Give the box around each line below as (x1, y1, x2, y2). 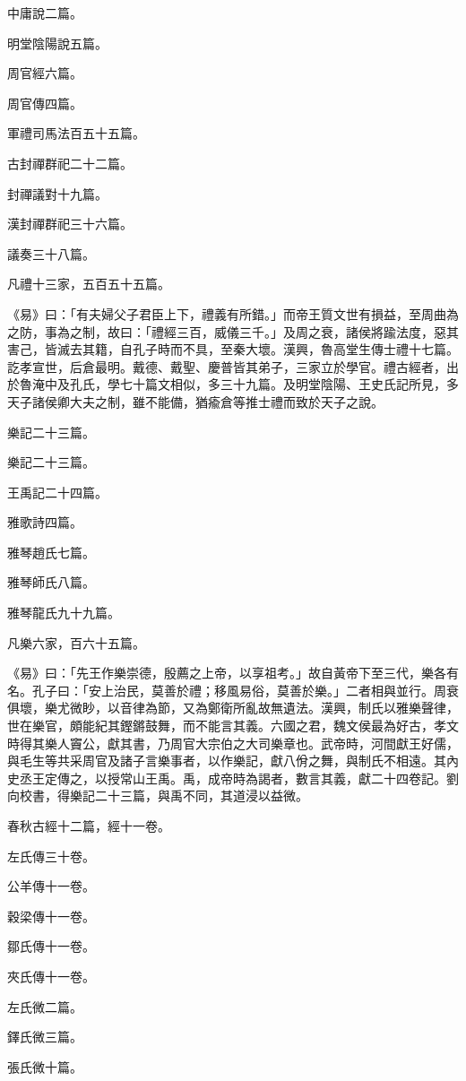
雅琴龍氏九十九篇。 (7, 603, 120, 622)
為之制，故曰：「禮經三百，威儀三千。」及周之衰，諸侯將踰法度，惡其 (56, 322, 459, 341)
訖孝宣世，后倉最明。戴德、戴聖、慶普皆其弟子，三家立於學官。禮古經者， (7, 357, 446, 376)
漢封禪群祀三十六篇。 (7, 214, 133, 233)
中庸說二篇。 (7, 4, 82, 22)
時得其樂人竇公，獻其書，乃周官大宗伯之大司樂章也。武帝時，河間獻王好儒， (7, 733, 459, 752)
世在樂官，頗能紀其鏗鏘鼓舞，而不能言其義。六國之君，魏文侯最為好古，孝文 (7, 716, 459, 735)
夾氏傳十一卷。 (7, 966, 95, 985)
